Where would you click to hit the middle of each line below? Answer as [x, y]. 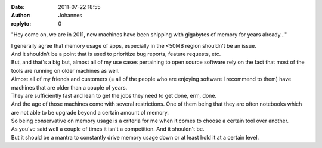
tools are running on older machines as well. [65, 70]
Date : [18, 7]
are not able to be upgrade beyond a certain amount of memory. [90, 112]
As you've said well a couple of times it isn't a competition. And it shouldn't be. [108, 129]
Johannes [70, 16]
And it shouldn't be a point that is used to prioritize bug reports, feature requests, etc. [116, 54]
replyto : [21, 23]
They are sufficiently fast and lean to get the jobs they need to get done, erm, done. [114, 95]
